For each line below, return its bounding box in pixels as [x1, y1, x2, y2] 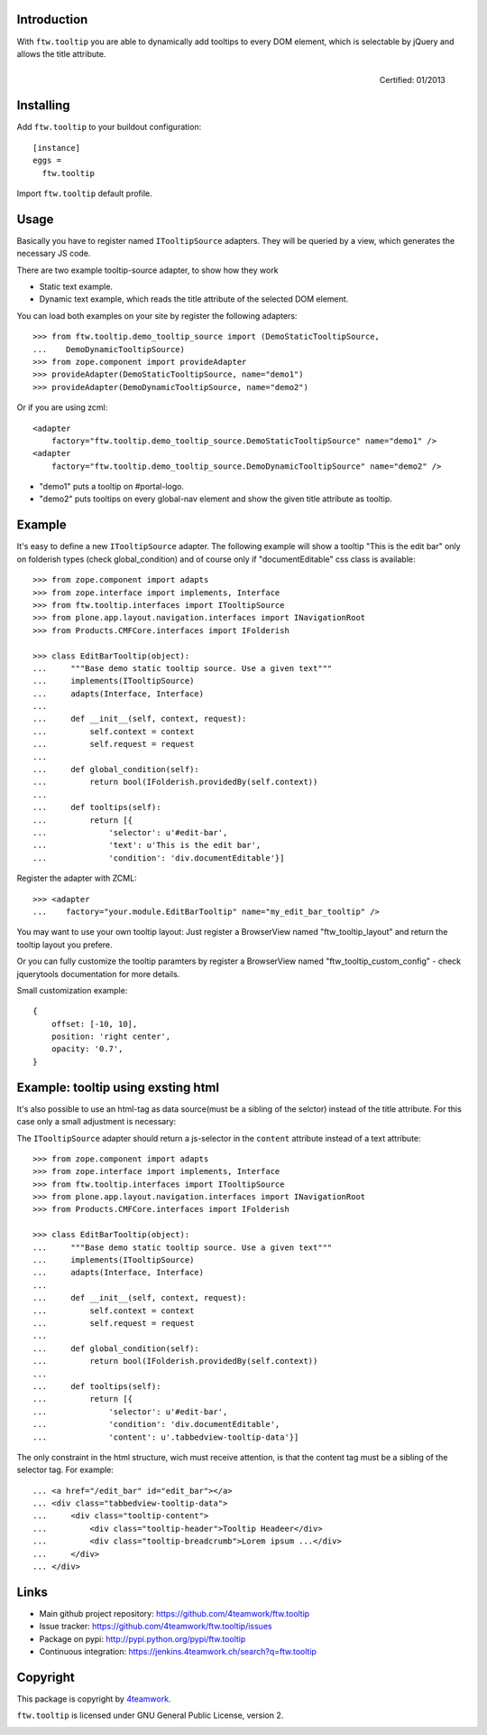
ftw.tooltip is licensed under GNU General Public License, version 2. [16, 1710, 284, 1721]
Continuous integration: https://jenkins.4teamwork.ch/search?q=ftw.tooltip [39, 1646, 317, 1657]
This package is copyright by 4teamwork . [16, 1693, 171, 1704]
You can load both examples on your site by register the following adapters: [16, 310, 298, 321]
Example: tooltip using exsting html [16, 1079, 220, 1095]
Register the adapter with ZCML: [16, 872, 137, 884]
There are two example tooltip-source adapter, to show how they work [16, 265, 279, 275]
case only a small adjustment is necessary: [16, 1116, 177, 1127]
